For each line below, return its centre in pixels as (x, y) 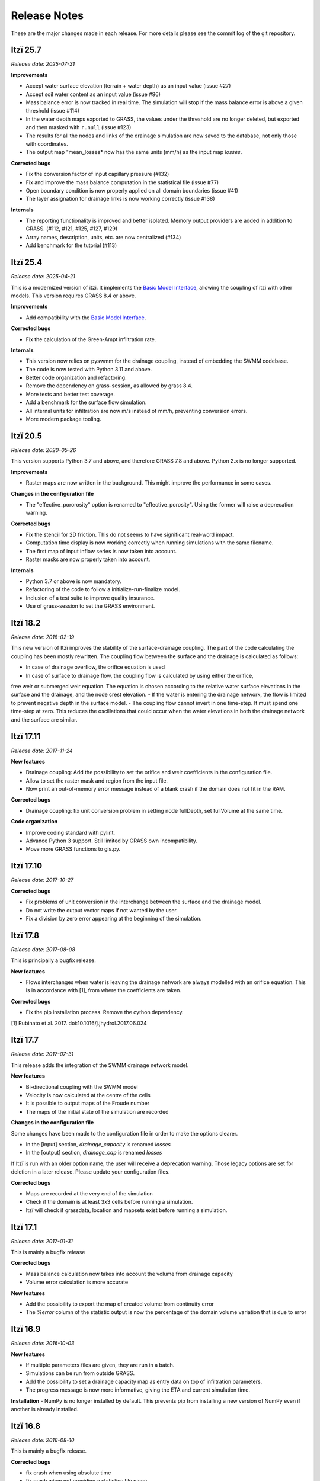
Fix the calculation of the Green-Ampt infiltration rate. (91, 339)
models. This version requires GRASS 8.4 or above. (73, 296)
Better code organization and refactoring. (76, 378)
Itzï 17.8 (25, 935)
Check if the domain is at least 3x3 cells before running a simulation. (109, 1202)
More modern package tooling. (63, 419)
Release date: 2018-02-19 (43, 637)
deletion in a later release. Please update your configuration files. (90, 1172)
